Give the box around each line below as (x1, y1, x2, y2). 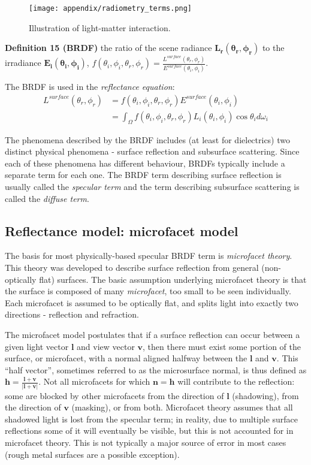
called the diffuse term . (5, 192, 89, 204)
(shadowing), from (232, 389, 299, 401)
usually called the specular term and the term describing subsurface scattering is (5, 180, 300, 192)
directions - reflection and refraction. (5, 308, 139, 321)
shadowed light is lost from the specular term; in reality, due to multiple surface (5, 412, 298, 425)
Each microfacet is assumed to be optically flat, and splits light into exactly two (5, 296, 298, 309)
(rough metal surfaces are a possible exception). (5, 448, 180, 460)
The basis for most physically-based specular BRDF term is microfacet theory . (5, 249, 292, 262)
